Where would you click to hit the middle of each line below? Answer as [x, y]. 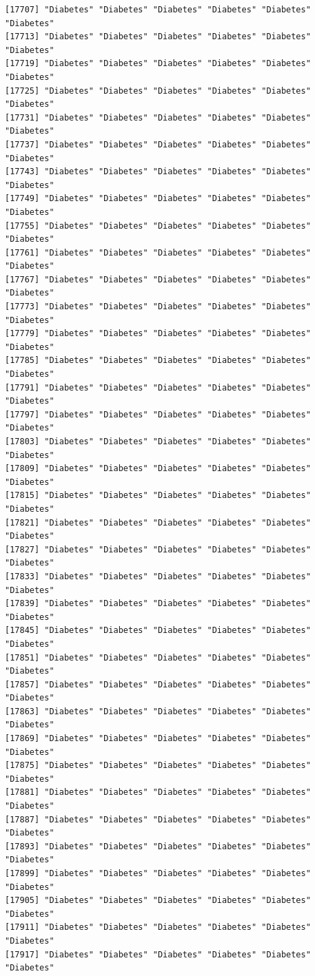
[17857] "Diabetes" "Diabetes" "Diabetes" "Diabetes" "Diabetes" [158, 684]
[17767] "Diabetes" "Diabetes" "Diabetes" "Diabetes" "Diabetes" [158, 279]
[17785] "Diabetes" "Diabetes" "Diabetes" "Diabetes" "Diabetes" [158, 361]
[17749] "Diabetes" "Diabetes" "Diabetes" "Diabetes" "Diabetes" [158, 199]
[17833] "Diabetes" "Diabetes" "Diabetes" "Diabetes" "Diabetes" [158, 576]
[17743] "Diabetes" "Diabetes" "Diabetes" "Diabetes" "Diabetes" [158, 172]
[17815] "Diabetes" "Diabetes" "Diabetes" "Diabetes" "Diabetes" [158, 496]
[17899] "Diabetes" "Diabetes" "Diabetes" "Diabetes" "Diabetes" [158, 873]
